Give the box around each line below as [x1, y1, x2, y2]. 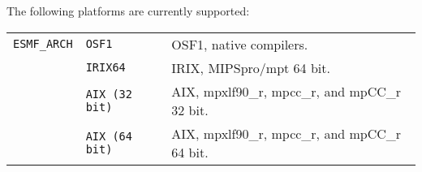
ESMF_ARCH [13, 37, 73, 51]
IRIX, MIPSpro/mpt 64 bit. [171, 58, 330, 77]
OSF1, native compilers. [171, 34, 308, 54]
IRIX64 [85, 61, 126, 75]
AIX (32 [85, 87, 132, 101]
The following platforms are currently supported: [6, 2, 250, 19]
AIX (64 [85, 129, 132, 143]
